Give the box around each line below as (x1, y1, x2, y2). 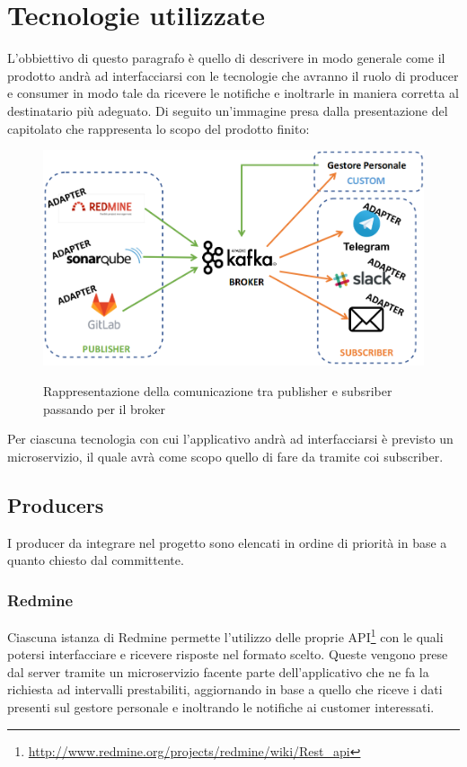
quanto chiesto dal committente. (7, 551, 184, 569)
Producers (7, 490, 104, 518)
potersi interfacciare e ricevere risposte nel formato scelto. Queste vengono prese (7, 645, 448, 664)
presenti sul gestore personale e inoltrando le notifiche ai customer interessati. (7, 698, 435, 716)
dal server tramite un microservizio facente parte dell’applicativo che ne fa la (7, 662, 429, 681)
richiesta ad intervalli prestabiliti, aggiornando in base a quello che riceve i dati (7, 680, 443, 699)
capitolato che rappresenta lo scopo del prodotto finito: (7, 119, 310, 137)
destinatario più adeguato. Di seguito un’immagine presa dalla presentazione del (7, 101, 448, 119)
